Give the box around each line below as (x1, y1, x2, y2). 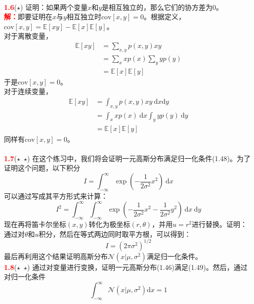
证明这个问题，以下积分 (4, 163, 80, 173)
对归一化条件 (4, 271, 45, 282)
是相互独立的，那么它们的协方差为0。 (102, 1, 223, 12)
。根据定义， (143, 11, 185, 22)
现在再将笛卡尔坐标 (4, 219, 66, 229)
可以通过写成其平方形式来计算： (4, 191, 108, 201)
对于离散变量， (4, 31, 52, 41)
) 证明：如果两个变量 (20, 1, 88, 12)
